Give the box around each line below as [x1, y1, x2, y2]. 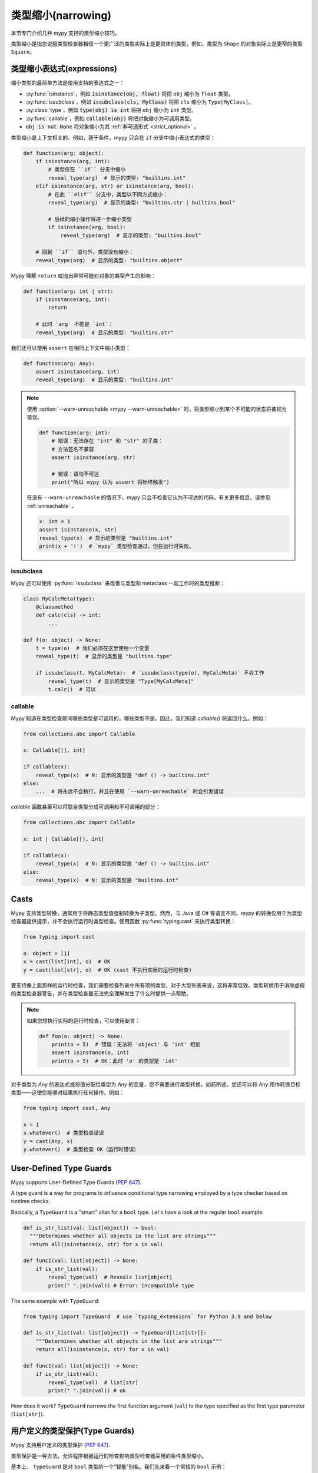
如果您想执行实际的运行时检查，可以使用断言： [26, 1017, 141, 1024]
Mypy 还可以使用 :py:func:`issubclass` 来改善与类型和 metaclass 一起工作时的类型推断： [11, 579, 226, 586]
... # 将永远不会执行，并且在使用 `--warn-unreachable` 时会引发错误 [35, 788, 224, 795]
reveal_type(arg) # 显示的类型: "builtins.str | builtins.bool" [48, 199, 236, 206]
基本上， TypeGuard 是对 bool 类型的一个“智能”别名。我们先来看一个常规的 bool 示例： [11, 1463, 227, 1470]
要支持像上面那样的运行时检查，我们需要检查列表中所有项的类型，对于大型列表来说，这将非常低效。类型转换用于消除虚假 [11, 982, 305, 989]
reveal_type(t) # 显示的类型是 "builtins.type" [35, 653, 173, 660]
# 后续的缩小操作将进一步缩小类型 [48, 216, 132, 222]
